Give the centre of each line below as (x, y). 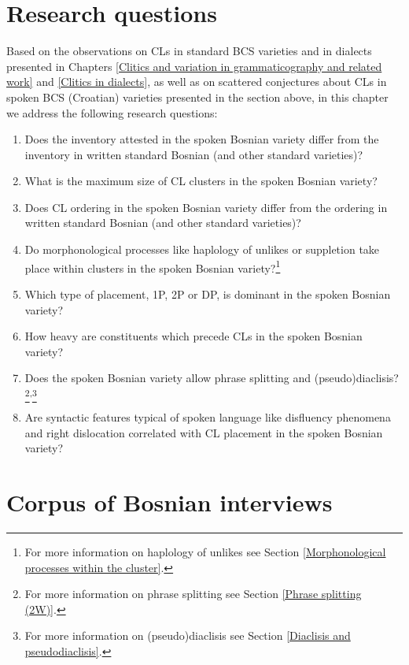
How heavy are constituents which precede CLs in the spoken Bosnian (193, 336)
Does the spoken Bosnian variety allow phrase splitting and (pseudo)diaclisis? (212, 378)
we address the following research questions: (112, 112)
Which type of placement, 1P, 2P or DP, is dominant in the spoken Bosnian (208, 293)
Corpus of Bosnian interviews (169, 502)
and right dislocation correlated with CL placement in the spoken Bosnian (204, 432)
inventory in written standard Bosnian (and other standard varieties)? (194, 154)
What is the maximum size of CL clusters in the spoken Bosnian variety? (201, 181)
